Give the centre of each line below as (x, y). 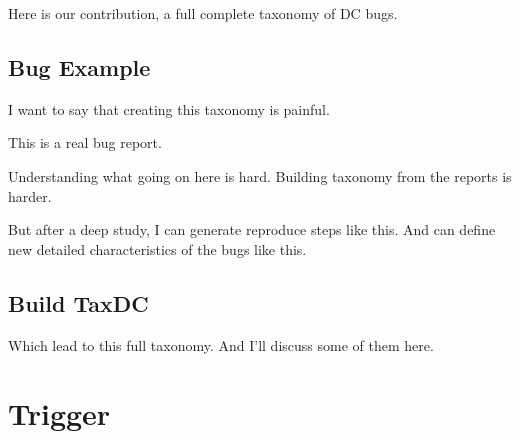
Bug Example (79, 66)
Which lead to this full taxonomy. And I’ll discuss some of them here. (221, 344)
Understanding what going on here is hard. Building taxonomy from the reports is (260, 175)
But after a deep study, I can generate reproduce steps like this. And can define (252, 229)
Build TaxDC (78, 302)
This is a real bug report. (85, 142)
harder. (30, 195)
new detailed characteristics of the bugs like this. (157, 248)
